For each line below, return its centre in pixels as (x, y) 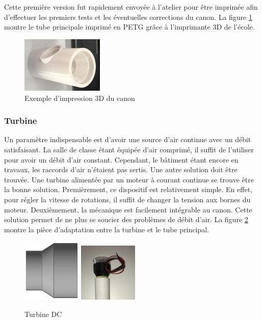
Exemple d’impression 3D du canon (80, 98)
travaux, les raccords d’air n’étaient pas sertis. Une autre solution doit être (121, 169)
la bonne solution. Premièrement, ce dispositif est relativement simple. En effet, (128, 189)
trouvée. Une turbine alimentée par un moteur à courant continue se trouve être (129, 179)
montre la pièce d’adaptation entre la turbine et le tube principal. (107, 229)
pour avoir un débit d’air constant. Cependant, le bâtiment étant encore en (121, 159)
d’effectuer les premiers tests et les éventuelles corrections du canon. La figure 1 (128, 17)
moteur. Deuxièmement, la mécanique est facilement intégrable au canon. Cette (128, 209)
